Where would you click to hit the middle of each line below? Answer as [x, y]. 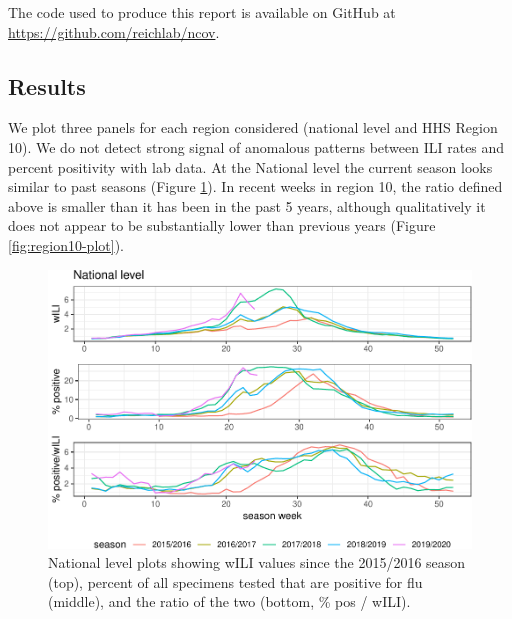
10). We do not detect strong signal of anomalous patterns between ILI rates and [256, 146]
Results [47, 85]
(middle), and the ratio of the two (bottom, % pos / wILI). [229, 601]
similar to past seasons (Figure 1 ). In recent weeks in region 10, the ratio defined [255, 186]
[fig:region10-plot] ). [66, 244]
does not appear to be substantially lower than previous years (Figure [222, 225]
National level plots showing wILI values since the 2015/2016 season [257, 562]
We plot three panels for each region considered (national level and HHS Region [253, 127]
